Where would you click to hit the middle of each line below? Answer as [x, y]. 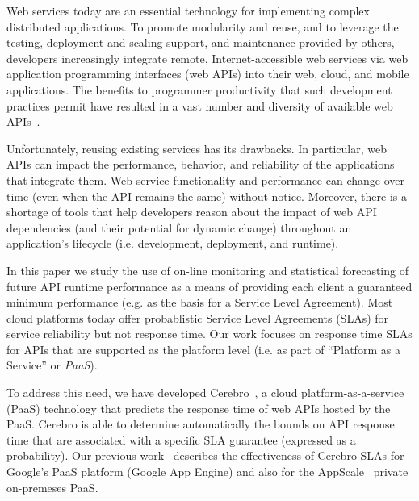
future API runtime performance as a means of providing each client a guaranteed [209, 286]
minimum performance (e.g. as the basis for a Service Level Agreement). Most [200, 302]
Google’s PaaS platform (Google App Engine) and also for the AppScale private [207, 472]
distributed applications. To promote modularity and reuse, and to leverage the [203, 26]
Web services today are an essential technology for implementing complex [188, 10]
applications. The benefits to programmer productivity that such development [199, 89]
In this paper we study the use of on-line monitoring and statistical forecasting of [207, 270]
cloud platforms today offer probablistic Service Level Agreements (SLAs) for [198, 317]
